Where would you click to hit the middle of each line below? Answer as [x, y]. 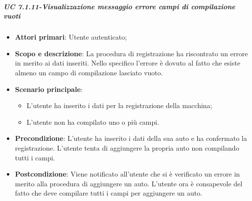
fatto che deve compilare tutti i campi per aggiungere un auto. [109, 193]
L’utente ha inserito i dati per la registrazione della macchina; [119, 105]
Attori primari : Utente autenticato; [71, 37]
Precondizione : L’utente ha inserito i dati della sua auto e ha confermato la [131, 138]
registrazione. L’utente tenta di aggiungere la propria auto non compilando [127, 147]
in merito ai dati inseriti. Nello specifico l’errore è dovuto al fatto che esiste [127, 63]
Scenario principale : [49, 89]
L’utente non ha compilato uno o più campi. [93, 122]
